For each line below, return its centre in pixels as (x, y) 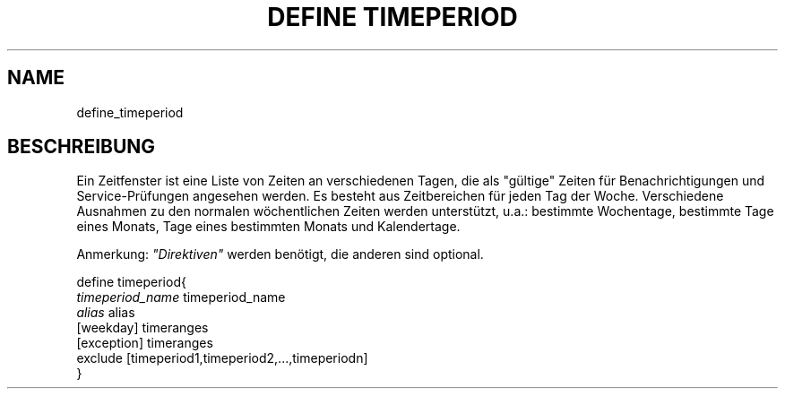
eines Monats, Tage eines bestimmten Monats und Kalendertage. (268, 227)
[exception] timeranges (145, 343)
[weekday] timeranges (142, 328)
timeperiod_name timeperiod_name (181, 297)
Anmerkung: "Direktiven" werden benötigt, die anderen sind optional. (280, 254)
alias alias (106, 313)
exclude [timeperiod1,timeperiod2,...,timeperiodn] (222, 358)
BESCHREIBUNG (82, 147)
